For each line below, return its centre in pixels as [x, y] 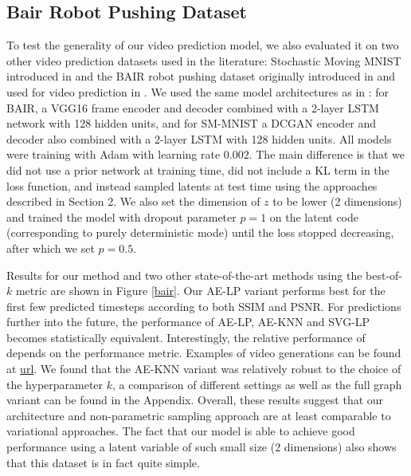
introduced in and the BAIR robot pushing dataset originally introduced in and [201, 76]
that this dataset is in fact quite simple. [103, 462]
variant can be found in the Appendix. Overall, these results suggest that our [195, 400]
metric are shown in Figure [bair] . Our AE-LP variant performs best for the [200, 291]
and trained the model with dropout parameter [121, 216]
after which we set [51, 248]
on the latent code [314, 216]
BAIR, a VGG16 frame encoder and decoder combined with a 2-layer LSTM [193, 107]
